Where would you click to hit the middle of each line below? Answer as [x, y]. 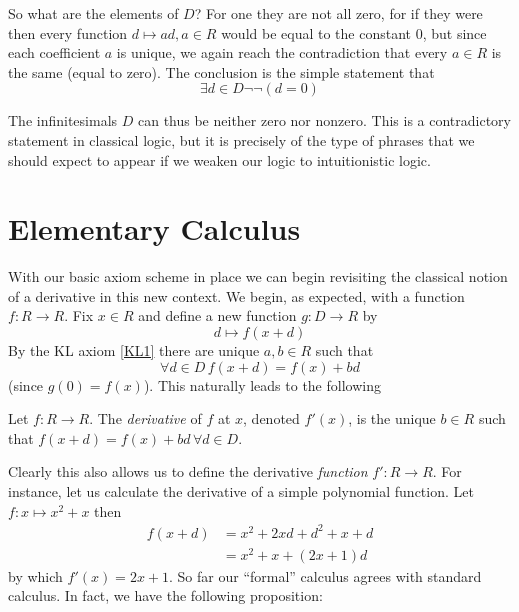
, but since [454, 32]
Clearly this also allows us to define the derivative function [188, 471]
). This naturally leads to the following [262, 384]
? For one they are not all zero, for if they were [338, 13]
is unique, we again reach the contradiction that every [282, 52]
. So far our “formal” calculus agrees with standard [325, 575]
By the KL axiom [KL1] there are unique [134, 350]
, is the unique [392, 418]
